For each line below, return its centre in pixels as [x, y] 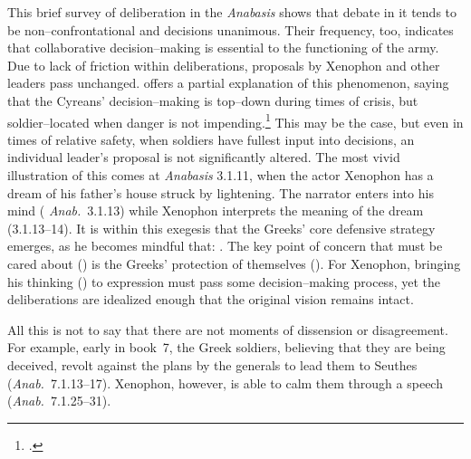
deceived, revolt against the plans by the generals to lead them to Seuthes [212, 364]
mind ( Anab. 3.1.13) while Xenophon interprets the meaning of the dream [216, 210]
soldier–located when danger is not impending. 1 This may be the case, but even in [235, 120]
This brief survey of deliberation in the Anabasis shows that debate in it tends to [232, 12]
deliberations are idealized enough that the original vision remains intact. [211, 299]
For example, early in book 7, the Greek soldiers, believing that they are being [226, 347]
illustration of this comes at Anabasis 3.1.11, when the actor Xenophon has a [221, 175]
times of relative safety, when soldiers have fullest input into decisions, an [211, 139]
